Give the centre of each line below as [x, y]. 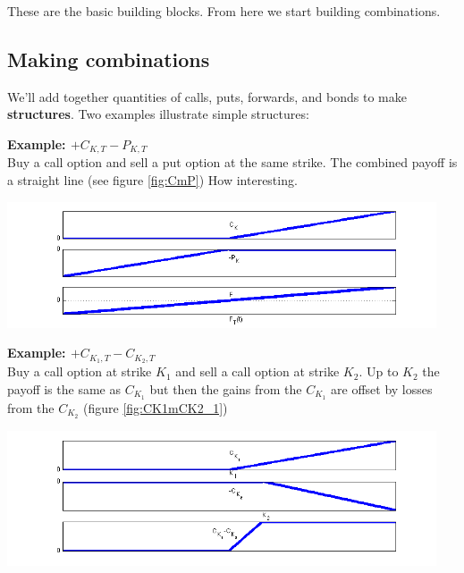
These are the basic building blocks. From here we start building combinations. [224, 11]
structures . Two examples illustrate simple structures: [158, 114]
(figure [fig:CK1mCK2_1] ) [156, 407]
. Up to [379, 371]
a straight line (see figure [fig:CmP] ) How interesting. [152, 180]
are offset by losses [382, 388]
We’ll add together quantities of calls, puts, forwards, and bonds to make [207, 96]
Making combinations [109, 59]
